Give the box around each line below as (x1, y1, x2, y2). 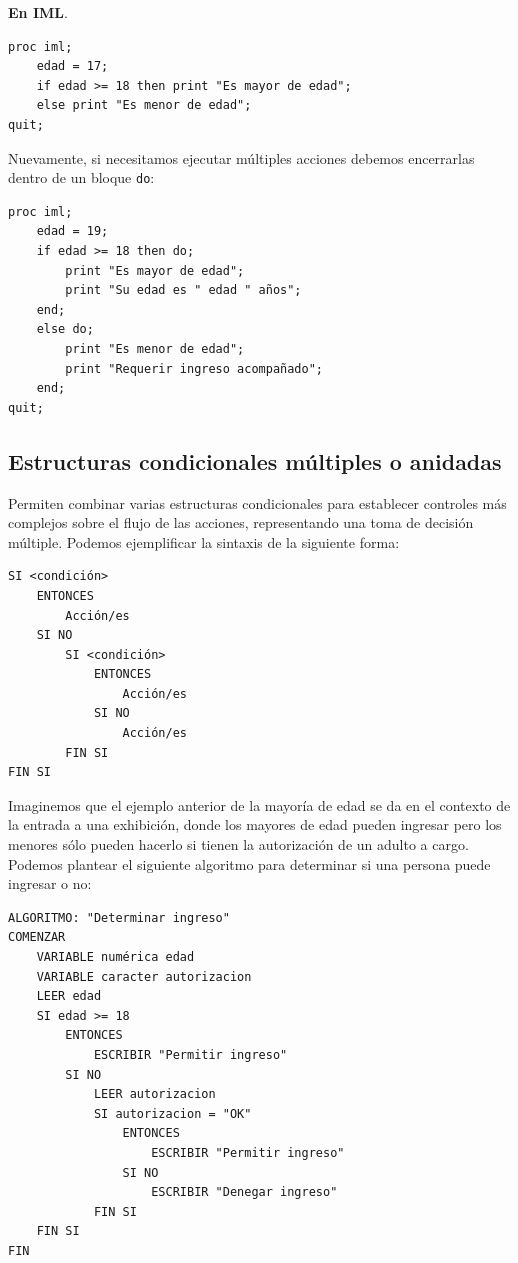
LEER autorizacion (93, 1087, 216, 1102)
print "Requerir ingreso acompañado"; (65, 361, 323, 376)
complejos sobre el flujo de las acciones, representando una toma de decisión (8, 512, 474, 533)
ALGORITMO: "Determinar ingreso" (8, 910, 230, 925)
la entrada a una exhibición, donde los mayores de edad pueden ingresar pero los (8, 814, 502, 835)
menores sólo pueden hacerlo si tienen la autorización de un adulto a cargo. (8, 834, 469, 855)
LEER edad (36, 989, 102, 1004)
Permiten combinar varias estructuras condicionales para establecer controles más (8, 492, 507, 513)
